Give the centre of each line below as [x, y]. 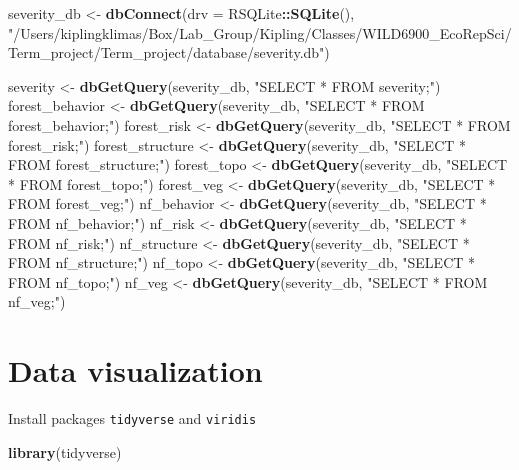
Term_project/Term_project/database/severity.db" [166, 52]
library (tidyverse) [65, 451]
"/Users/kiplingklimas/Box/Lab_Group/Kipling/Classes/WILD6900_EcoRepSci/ [260, 32]
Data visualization [135, 370]
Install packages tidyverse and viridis [132, 418]
